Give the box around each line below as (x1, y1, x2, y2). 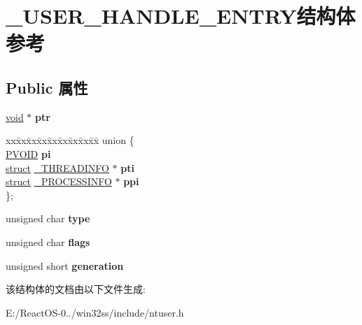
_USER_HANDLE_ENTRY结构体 (6, 1, 356, 30)
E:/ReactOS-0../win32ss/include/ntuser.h (6, 305, 184, 319)
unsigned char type (6, 211, 90, 226)
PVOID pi (6, 146, 51, 161)
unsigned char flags (6, 234, 90, 249)
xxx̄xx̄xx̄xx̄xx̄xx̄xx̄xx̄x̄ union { (6, 133, 134, 147)
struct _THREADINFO (6, 160, 109, 175)
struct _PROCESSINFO (6, 174, 112, 189)
